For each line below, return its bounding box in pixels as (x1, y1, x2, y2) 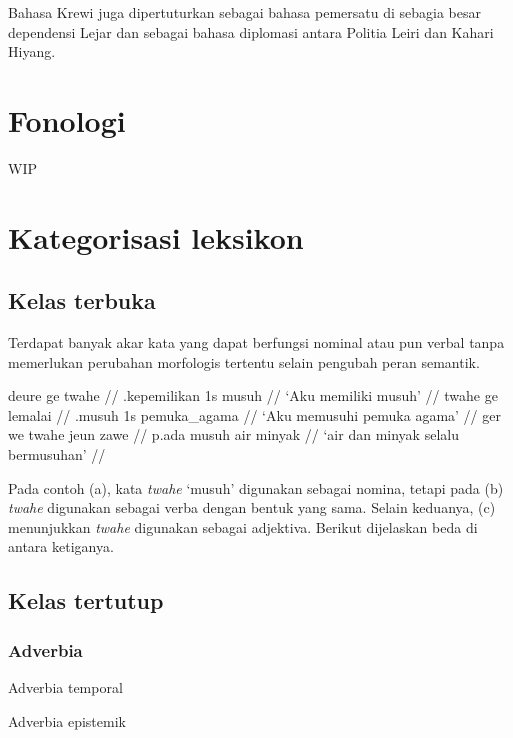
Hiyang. (8, 41, 56, 62)
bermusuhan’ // (8, 444, 106, 465)
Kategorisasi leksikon (8, 216, 304, 257)
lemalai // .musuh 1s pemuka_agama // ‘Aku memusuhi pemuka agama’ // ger (8, 404, 501, 425)
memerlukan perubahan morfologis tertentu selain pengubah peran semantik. (8, 351, 480, 372)
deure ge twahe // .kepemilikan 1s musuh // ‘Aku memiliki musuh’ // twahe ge (8, 385, 498, 406)
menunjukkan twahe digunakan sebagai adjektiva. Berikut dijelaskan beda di (8, 516, 478, 537)
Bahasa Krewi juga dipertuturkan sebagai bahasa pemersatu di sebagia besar (8, 2, 481, 22)
